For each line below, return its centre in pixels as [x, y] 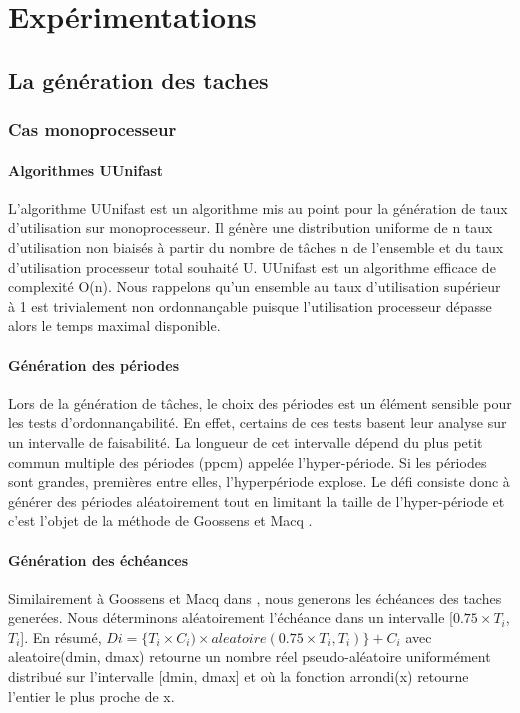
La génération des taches [138, 79]
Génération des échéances [98, 559]
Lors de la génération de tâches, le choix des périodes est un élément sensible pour [260, 402]
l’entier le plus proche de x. [91, 695]
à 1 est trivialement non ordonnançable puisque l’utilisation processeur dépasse [250, 305]
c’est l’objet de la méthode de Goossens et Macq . [160, 520]
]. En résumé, [61, 636]
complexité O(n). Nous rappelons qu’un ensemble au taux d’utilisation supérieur [254, 286]
